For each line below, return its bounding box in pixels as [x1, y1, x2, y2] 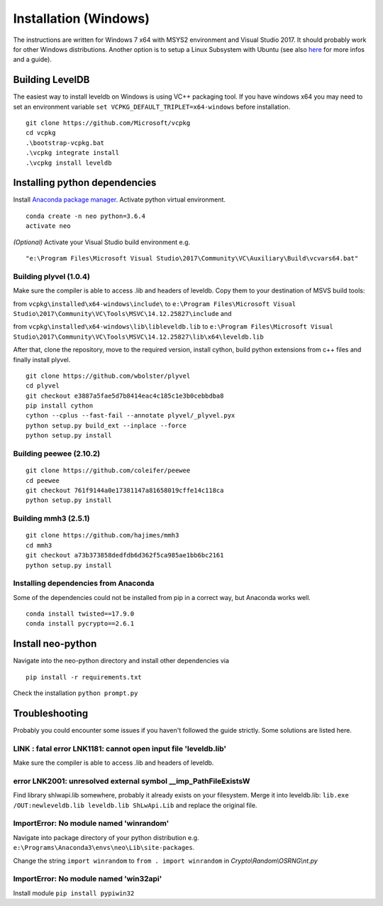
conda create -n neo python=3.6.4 [26, 212, 145, 220]
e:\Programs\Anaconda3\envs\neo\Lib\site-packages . [13, 844, 195, 852]
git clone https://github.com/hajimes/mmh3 [26, 531, 179, 540]
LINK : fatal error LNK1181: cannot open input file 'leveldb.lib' [13, 743, 227, 753]
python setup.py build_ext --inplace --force [26, 421, 187, 430]
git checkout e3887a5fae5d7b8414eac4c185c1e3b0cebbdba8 [26, 391, 224, 400]
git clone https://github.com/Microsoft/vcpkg [26, 119, 191, 127]
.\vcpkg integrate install [26, 149, 120, 157]
